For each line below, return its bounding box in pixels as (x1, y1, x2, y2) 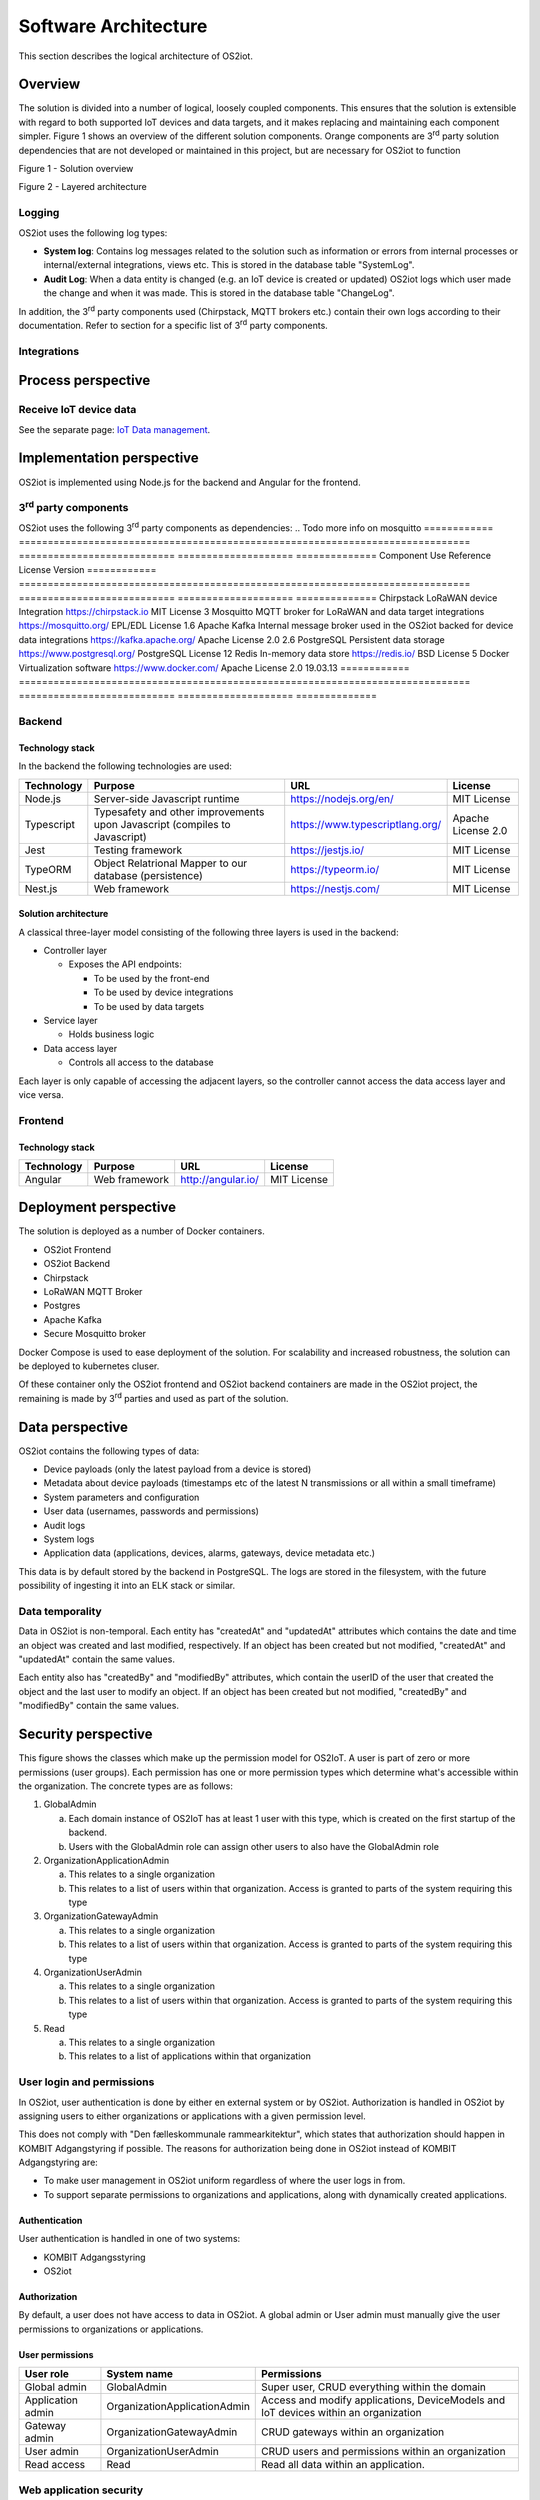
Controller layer (43, 945, 108, 957)
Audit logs (43, 1519, 86, 1531)
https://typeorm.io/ (290, 862, 380, 876)
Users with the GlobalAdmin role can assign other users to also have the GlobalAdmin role (68, 1840, 440, 1852)
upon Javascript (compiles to (93, 817, 231, 831)
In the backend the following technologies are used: (18, 760, 232, 772)
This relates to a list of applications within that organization (68, 2050, 312, 2062)
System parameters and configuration (43, 1491, 200, 1503)
